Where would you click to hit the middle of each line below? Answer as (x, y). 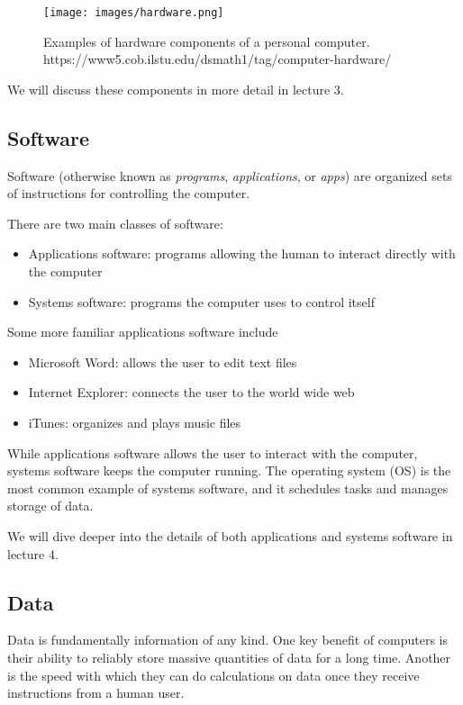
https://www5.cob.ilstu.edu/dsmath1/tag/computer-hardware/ (218, 59)
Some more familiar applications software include (143, 332)
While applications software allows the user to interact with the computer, (213, 452)
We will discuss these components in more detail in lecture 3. (176, 89)
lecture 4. (33, 553)
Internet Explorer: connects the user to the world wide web (191, 392)
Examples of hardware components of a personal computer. (207, 41)
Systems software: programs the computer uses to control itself (201, 301)
